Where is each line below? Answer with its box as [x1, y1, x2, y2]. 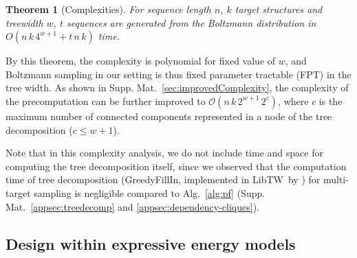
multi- [323, 172, 349, 187]
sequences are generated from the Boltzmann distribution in [66, 15, 316, 30]
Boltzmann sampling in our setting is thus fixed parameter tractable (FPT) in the [6, 67, 351, 81]
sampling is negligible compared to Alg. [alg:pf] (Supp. [34, 185, 266, 200]
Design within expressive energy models [6, 233, 296, 254]
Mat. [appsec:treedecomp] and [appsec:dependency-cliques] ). [6, 199, 260, 213]
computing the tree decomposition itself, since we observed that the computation [6, 159, 347, 173]
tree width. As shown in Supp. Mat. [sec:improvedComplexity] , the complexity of [6, 80, 349, 95]
